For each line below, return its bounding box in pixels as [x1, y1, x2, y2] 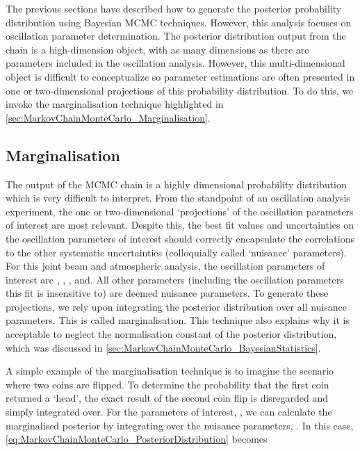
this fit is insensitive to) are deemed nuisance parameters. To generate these [6, 286, 329, 300]
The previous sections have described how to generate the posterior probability [6, 1, 342, 15]
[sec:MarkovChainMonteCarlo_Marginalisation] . [6, 110, 211, 124]
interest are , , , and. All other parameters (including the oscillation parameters [6, 272, 344, 286]
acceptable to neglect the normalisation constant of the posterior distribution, [6, 327, 337, 341]
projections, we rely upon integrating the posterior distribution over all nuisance [6, 299, 347, 313]
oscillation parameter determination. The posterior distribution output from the [6, 28, 346, 43]
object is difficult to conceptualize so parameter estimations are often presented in [6, 69, 355, 83]
